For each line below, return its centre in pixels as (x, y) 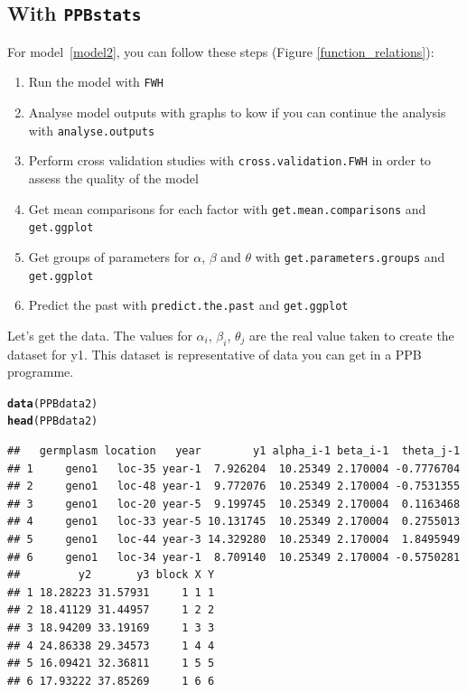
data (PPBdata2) (53, 403)
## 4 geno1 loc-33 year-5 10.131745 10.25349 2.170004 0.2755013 (234, 522)
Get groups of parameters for (109, 256)
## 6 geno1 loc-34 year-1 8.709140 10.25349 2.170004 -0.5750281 (234, 557)
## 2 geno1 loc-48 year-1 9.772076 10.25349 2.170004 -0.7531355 (234, 486)
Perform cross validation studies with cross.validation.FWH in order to (230, 160)
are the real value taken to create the (352, 335)
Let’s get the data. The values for (100, 335)
